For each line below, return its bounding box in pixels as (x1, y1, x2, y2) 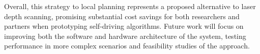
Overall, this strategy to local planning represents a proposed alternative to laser (4, 1, 256, 11)
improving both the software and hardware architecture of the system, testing (4, 30, 246, 41)
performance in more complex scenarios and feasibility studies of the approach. (4, 40, 250, 51)
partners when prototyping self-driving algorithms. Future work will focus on (4, 21, 244, 31)
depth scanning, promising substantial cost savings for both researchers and (4, 11, 240, 21)
